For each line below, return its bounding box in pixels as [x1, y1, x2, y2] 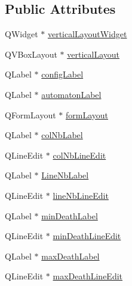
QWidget [5, 28, 38, 40]
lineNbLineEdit [53, 189, 109, 201]
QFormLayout [5, 108, 56, 121]
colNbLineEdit [53, 148, 106, 161]
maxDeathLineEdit [53, 270, 123, 282]
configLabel [41, 68, 84, 81]
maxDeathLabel [41, 249, 100, 262]
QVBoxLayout [5, 47, 57, 60]
